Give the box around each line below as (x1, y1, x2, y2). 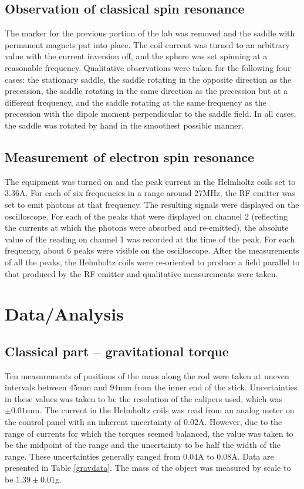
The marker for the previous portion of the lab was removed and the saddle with (5, 27, 295, 39)
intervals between (5, 381, 67, 393)
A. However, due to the (198, 416, 282, 428)
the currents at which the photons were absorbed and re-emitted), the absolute (5, 221, 289, 234)
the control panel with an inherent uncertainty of (5, 416, 181, 428)
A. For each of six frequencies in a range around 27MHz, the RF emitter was (19, 187, 295, 199)
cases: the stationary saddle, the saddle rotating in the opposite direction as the (5, 73, 292, 85)
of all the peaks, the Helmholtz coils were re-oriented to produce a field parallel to (5, 255, 300, 268)
